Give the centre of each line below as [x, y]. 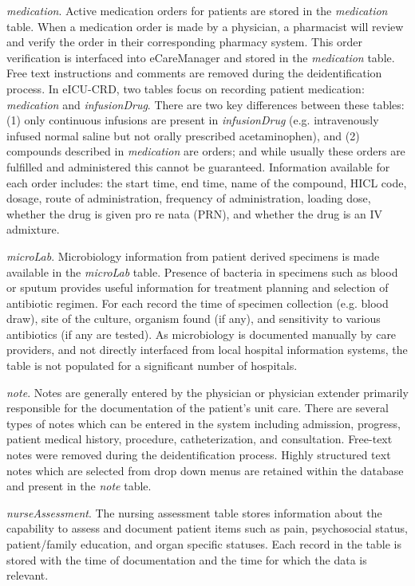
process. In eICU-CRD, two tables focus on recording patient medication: [186, 88]
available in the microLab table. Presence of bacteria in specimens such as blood [202, 271]
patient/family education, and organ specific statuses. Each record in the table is [204, 544]
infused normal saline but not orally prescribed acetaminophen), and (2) [183, 135]
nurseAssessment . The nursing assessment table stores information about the [194, 512]
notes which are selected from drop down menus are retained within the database [205, 470]
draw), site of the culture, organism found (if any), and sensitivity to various [194, 319]
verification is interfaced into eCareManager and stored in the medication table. [201, 57]
